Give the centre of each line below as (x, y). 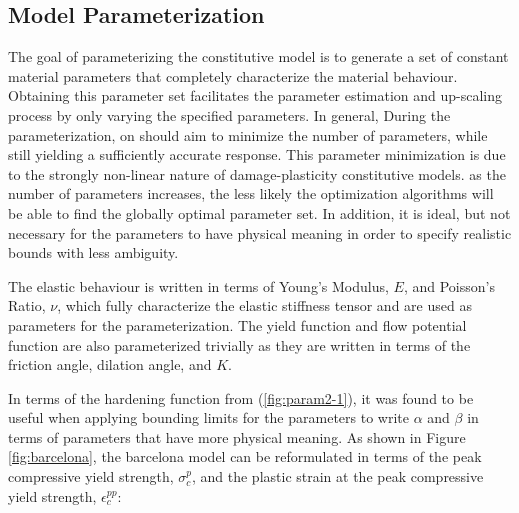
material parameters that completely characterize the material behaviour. (233, 75)
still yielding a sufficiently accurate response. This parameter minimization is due (257, 154)
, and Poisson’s (449, 285)
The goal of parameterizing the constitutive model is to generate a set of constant (258, 56)
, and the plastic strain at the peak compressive (337, 476)
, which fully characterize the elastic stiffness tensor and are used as (264, 305)
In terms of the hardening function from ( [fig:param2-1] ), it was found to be (241, 397)
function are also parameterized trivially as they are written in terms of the (239, 344)
